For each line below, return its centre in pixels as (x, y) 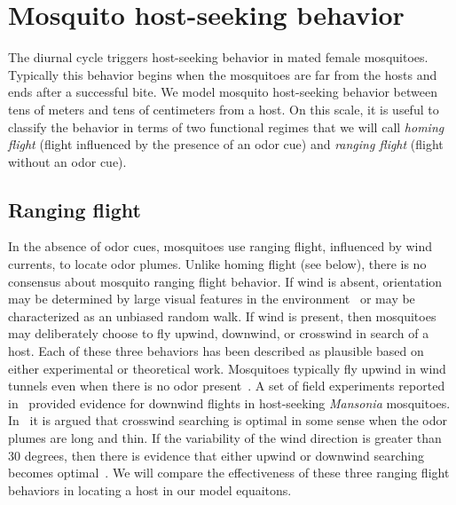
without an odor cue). (67, 161)
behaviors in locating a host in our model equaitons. (150, 489)
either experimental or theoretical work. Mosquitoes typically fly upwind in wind (227, 368)
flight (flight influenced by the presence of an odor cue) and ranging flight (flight (226, 144)
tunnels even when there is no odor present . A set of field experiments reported (227, 386)
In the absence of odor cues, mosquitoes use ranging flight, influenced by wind (220, 246)
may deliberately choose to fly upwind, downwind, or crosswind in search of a (219, 333)
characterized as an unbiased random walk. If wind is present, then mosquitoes (222, 316)
